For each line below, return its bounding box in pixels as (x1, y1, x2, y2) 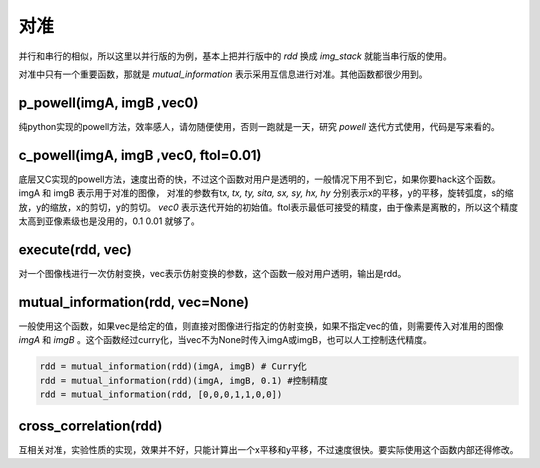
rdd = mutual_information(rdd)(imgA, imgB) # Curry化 (39, 361, 307, 372)
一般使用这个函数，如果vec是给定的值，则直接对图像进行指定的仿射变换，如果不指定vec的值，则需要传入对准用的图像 (18, 320, 504, 332)
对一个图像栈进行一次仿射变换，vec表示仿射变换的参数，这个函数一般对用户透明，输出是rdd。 (18, 267, 407, 279)
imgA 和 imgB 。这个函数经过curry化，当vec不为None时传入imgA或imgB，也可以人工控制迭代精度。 (18, 334, 432, 346)
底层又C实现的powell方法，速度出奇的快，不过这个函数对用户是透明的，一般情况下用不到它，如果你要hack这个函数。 (18, 173, 501, 185)
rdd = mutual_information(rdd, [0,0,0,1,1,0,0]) (39, 388, 283, 400)
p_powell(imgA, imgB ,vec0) (18, 94, 199, 111)
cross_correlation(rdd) (18, 418, 163, 435)
